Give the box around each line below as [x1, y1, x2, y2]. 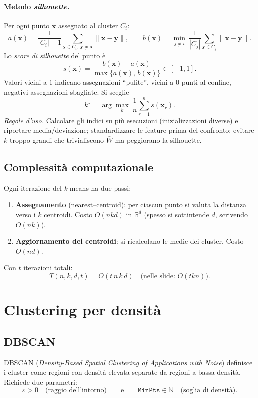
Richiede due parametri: [4, 376, 77, 387]
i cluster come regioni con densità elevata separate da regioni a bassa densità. [4, 367, 241, 377]
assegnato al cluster [58, 20, 118, 30]
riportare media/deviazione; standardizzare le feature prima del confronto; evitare [4, 125, 254, 135]
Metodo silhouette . [4, 1, 70, 11]
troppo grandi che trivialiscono [9, 134, 104, 145]
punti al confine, [181, 77, 231, 87]
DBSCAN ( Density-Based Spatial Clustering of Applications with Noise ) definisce [4, 357, 253, 367]
